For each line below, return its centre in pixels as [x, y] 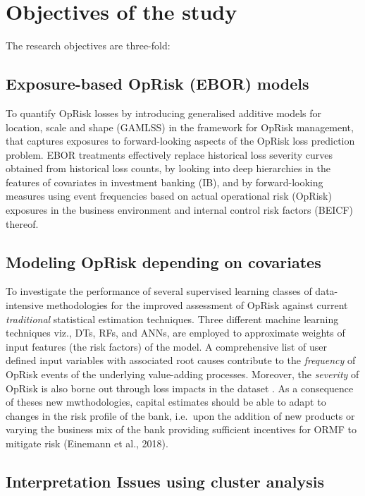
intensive [25, 305]
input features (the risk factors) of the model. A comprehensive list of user [167, 346]
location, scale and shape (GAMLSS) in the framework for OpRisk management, [180, 127]
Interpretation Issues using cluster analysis [165, 481]
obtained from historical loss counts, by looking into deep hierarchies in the [168, 168]
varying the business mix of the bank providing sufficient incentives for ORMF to [181, 429]
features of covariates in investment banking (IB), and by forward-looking [165, 182]
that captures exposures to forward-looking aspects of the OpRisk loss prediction [180, 141]
